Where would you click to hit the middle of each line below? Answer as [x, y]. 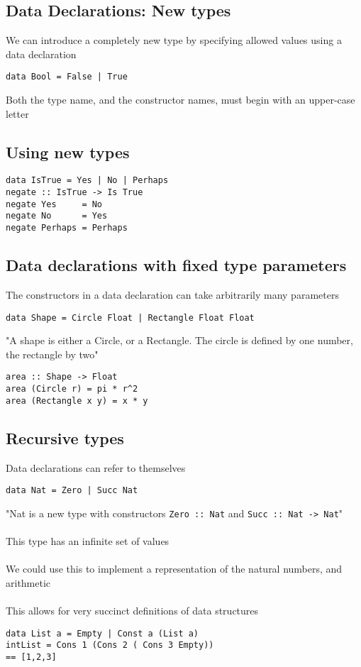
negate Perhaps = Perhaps [67, 228]
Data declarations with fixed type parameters [176, 265]
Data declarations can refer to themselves [96, 467]
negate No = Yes [57, 216]
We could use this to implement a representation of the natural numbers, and [174, 569]
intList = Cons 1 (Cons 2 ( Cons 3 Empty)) [110, 645]
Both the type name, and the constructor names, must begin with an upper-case [180, 100]
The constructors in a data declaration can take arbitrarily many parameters [172, 294]
